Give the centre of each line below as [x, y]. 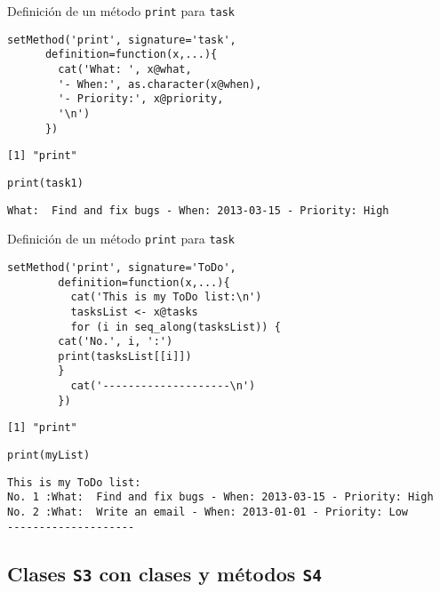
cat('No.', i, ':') [116, 342]
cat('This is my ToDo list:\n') [166, 297]
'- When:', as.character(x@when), [160, 84]
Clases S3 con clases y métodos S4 [164, 573]
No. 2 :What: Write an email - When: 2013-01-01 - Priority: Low [208, 512]
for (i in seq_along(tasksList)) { [176, 327]
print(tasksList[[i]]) [125, 356]
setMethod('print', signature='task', [122, 40]
